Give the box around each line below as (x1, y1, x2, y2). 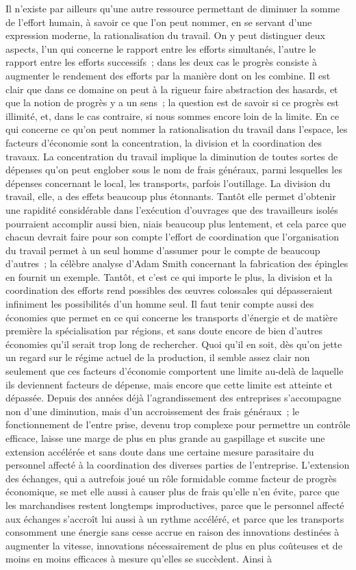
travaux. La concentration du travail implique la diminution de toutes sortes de (5, 149, 338, 163)
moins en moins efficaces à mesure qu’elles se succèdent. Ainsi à (5, 552, 272, 566)
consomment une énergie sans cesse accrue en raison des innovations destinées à (5, 525, 340, 539)
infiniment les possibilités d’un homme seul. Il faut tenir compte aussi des (5, 297, 314, 311)
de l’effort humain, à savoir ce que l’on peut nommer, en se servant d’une (5, 14, 312, 29)
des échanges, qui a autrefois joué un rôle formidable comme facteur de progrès (5, 471, 337, 485)
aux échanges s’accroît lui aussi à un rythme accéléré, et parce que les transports (5, 511, 344, 525)
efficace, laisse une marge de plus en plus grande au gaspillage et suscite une (5, 431, 325, 445)
